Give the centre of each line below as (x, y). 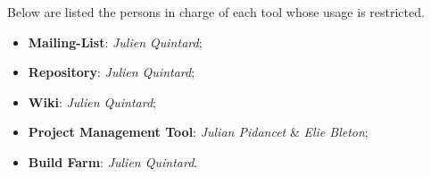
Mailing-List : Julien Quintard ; (115, 42)
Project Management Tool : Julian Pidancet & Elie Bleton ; (198, 132)
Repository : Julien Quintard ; (112, 72)
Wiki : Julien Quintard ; (92, 101)
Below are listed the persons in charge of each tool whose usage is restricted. (216, 12)
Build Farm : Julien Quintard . (113, 161)
